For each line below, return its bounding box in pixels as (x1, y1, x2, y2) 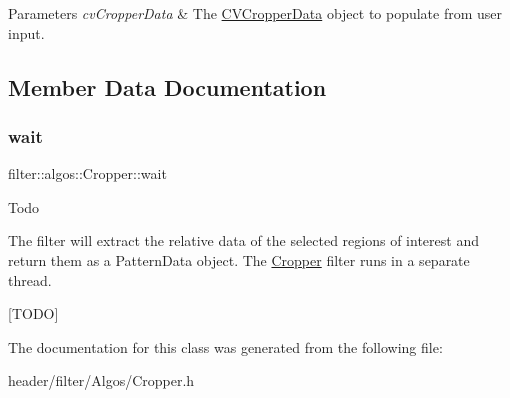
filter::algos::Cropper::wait (8, 163, 167, 184)
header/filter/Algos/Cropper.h (8, 370, 195, 391)
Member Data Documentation (8, 71, 327, 102)
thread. (8, 269, 52, 290)
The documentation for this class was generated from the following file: (8, 336, 443, 357)
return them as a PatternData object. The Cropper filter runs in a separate (8, 249, 470, 270)
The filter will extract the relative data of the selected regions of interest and (8, 230, 479, 251)
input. (8, 22, 45, 43)
